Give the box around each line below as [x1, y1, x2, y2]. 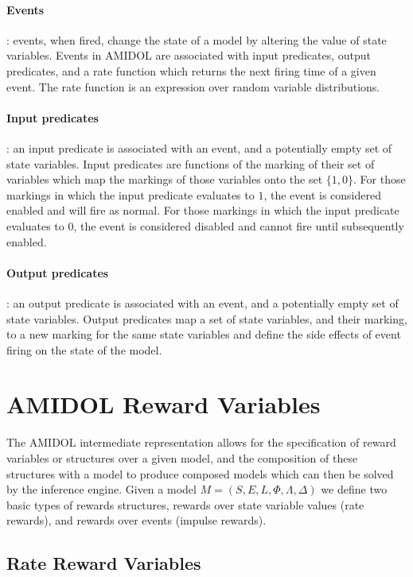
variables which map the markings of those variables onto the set [6, 171, 323, 188]
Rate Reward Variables [6, 551, 201, 575]
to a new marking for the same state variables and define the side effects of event [6, 326, 401, 343]
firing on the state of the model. [6, 341, 162, 358]
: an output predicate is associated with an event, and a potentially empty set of [6, 294, 399, 311]
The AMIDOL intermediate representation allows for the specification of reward [6, 434, 396, 451]
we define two [321, 481, 388, 498]
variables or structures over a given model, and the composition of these [6, 450, 358, 467]
